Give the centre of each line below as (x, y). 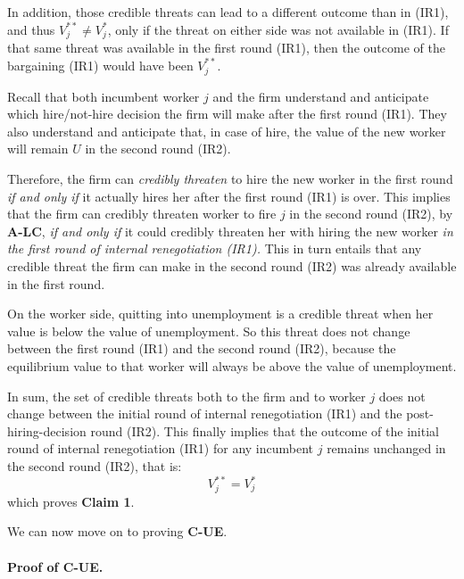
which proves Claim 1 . (71, 501)
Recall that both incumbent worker (104, 96)
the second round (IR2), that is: (95, 465)
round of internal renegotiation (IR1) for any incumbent (161, 448)
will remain (38, 149)
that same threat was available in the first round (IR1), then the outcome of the (226, 48)
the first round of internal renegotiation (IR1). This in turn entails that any (215, 248)
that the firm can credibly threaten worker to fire (142, 214)
